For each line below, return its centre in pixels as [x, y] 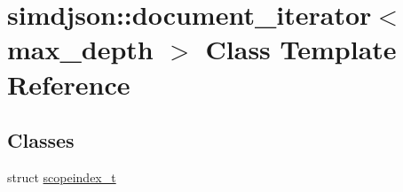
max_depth [80, 49]
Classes [41, 140]
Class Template [301, 49]
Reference [69, 84]
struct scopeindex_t [62, 177]
